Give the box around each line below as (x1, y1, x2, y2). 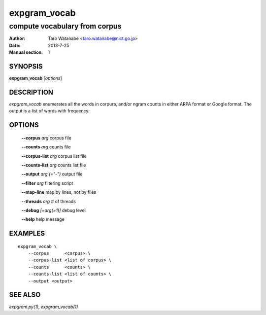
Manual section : (9, 49, 43, 55)
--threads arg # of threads (21, 198, 76, 204)
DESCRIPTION (9, 88, 54, 96)
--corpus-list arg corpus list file (21, 153, 87, 159)
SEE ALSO (9, 291, 41, 299)
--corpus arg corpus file (21, 135, 71, 140)
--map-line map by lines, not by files (21, 189, 97, 195)
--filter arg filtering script (21, 180, 73, 186)
